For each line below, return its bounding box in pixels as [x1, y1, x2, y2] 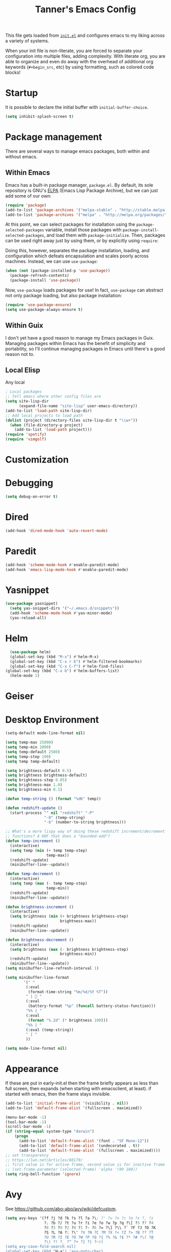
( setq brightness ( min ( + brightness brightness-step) [10, 914, 129, 919]
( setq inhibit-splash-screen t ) [5, 114, 74, 119]
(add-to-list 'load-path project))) [14, 427, 93, 432]
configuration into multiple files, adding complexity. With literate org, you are [5, 53, 165, 59]
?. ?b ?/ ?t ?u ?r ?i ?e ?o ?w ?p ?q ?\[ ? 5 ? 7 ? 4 [44, 1220, 154, 1225]
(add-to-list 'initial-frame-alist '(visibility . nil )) [5, 1100, 129, 1106]
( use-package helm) [10, 649, 51, 655]
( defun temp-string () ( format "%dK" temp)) [5, 796, 101, 801]
